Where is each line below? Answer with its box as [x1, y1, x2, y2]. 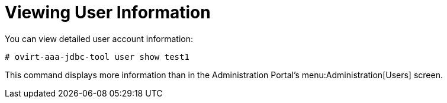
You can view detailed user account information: [5, 33, 193, 44]
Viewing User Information [5, 2, 211, 22]
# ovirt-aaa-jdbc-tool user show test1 [5, 51, 189, 62]
